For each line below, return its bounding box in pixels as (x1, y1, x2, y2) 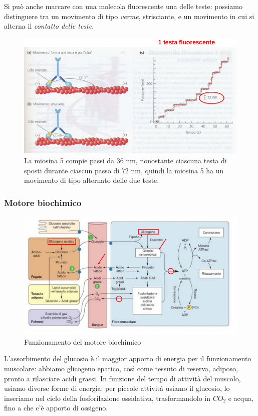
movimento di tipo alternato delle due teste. (24, 175, 159, 185)
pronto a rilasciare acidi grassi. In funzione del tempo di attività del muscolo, (4, 373, 241, 383)
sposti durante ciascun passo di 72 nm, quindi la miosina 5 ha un (24, 165, 224, 175)
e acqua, (228, 392, 253, 403)
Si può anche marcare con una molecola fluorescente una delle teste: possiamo (4, 1, 242, 11)
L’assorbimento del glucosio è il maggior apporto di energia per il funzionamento (4, 353, 251, 364)
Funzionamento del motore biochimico (24, 336, 141, 347)
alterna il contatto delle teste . (4, 21, 94, 31)
